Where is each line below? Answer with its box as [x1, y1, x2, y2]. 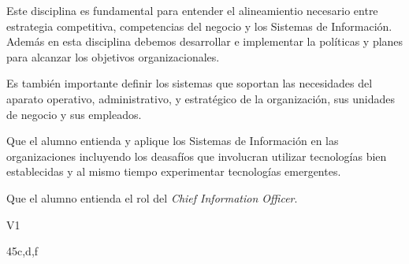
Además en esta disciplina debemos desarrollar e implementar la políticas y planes [6, 33, 403, 50]
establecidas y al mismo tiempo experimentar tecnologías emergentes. [6, 163, 341, 180]
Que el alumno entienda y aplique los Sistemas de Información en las [6, 132, 339, 149]
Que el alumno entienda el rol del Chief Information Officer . [6, 189, 298, 206]
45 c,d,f [6, 243, 39, 259]
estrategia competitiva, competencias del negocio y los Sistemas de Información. [6, 17, 392, 34]
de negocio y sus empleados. [6, 106, 142, 122]
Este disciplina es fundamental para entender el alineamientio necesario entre [6, 2, 378, 18]
